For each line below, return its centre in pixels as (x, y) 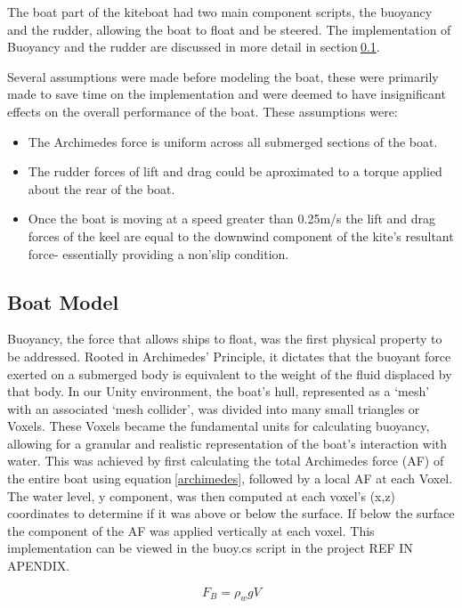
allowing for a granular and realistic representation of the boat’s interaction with (227, 443)
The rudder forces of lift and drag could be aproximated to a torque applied (235, 171)
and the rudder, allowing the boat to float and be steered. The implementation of (229, 29)
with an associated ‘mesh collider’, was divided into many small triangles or (214, 408)
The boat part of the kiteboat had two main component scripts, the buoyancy (220, 12)
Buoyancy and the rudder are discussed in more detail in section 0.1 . (194, 47)
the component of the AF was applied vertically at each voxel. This (191, 530)
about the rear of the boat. (101, 188)
